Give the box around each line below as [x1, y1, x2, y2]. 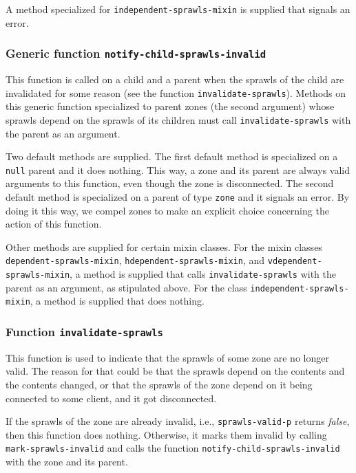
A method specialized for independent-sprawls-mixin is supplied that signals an [6, 2, 350, 16]
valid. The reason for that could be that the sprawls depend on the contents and [6, 364, 345, 378]
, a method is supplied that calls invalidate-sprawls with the [70, 267, 336, 281]
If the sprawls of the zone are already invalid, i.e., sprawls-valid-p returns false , [6, 414, 350, 428]
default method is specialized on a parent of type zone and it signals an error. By [6, 189, 350, 203]
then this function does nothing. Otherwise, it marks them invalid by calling [6, 427, 327, 441]
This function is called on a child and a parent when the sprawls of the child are [6, 72, 344, 87]
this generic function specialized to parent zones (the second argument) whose [6, 99, 335, 113]
